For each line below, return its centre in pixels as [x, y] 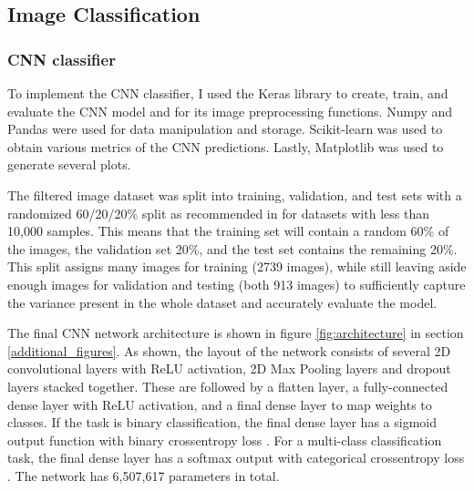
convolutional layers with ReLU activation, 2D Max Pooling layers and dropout [229, 368]
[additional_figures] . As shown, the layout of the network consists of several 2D [229, 350]
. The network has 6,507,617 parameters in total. [144, 475]
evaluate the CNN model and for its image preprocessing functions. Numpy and [230, 111]
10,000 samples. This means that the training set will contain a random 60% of [228, 231]
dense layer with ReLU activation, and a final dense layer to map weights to [220, 404]
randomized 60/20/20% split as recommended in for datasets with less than [218, 213]
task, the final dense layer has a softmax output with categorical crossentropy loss [236, 458]
